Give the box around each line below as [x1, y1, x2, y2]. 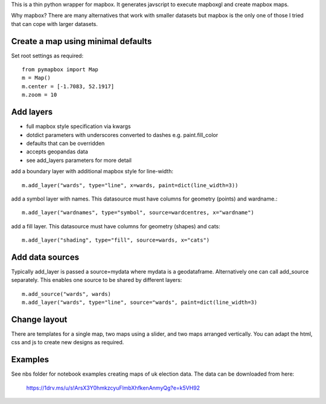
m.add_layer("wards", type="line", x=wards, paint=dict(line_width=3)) [22, 182, 238, 188]
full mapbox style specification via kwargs [26, 123, 131, 130]
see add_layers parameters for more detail [26, 156, 132, 164]
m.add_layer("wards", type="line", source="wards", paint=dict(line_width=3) [22, 299, 258, 306]
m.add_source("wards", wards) [22, 290, 112, 297]
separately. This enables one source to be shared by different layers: [11, 277, 182, 284]
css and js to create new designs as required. [11, 339, 124, 346]
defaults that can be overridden [26, 139, 105, 147]
